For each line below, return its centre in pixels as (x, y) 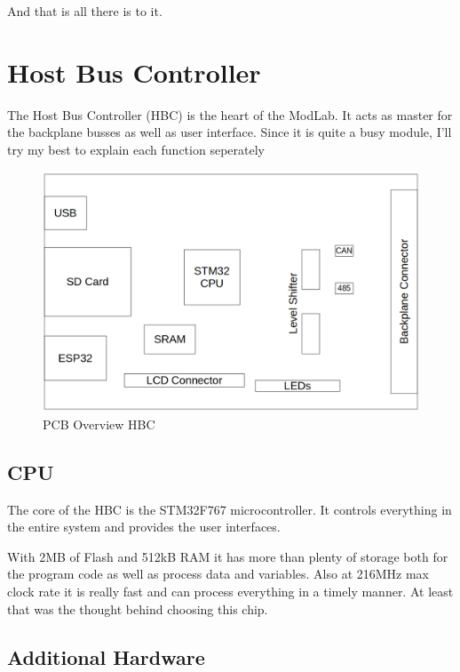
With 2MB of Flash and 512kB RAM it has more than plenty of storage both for (228, 556)
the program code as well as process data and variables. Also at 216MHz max (218, 574)
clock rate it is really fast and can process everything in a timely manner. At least (230, 592)
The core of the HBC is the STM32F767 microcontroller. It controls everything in (230, 509)
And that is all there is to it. (85, 11)
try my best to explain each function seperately (136, 149)
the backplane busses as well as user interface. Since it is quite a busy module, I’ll (230, 132)
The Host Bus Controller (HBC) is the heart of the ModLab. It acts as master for (230, 114)
